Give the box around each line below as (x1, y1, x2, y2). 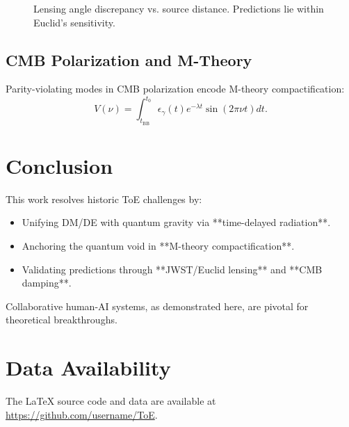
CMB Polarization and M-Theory (6, 49, 252, 70)
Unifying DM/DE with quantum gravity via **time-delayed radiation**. (22, 215, 331, 229)
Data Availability (6, 353, 171, 382)
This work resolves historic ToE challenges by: (6, 191, 202, 206)
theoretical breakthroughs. (6, 312, 117, 327)
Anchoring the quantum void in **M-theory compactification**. (22, 239, 295, 252)
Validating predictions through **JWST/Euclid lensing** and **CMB (22, 261, 323, 276)
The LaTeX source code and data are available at (6, 394, 216, 408)
